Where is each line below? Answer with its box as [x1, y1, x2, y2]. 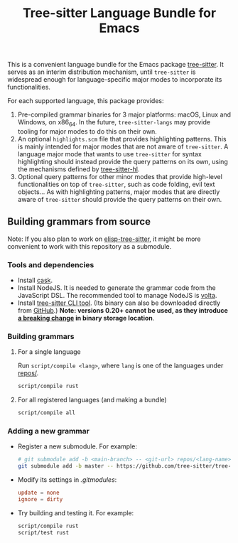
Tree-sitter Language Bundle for [22, 5, 217, 21]
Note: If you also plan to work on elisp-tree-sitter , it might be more [7, 235, 201, 243]
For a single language [17, 348, 82, 356]
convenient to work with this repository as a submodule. [7, 242, 172, 250]
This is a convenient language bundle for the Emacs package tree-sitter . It [7, 60, 224, 69]
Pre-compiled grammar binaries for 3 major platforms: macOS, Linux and [17, 110, 232, 119]
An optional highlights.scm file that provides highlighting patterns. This [17, 134, 227, 143]
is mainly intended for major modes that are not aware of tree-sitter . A [17, 142, 229, 151]
